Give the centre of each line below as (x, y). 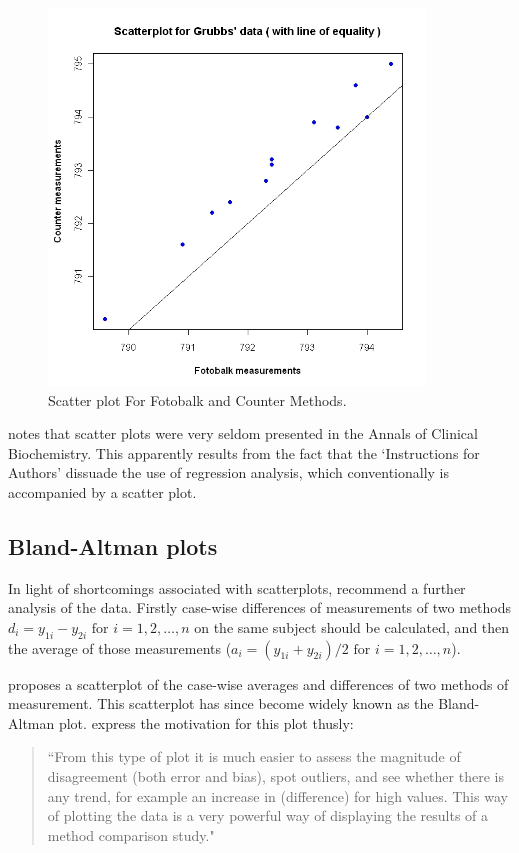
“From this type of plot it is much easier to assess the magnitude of (254, 756)
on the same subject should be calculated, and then (352, 626)
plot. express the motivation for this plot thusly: (206, 722)
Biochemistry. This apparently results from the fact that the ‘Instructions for (244, 452)
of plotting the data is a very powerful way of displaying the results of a (268, 815)
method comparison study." (131, 834)
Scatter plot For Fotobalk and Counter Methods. (197, 399)
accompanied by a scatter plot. (102, 491)
